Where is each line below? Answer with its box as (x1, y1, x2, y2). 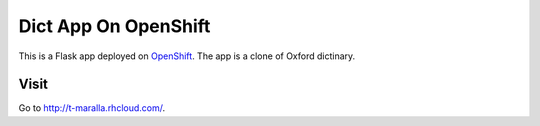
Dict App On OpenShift (18, 15, 211, 37)
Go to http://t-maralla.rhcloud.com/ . (18, 102, 166, 114)
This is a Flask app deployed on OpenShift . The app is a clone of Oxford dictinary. (18, 50, 356, 62)
